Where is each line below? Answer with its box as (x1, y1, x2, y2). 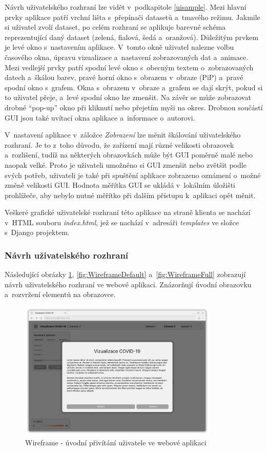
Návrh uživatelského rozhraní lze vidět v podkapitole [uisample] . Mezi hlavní (5, 2, 247, 12)
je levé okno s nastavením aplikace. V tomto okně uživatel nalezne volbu (5, 42, 234, 52)
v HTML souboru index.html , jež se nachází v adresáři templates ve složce (5, 217, 239, 227)
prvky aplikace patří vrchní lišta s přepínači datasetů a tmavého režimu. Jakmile (5, 11, 260, 22)
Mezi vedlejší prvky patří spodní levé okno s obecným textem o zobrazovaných (5, 62, 254, 72)
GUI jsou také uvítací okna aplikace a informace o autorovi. (5, 112, 195, 123)
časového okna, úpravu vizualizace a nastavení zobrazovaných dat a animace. (5, 51, 249, 62)
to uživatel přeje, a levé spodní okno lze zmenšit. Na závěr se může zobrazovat (5, 92, 251, 103)
